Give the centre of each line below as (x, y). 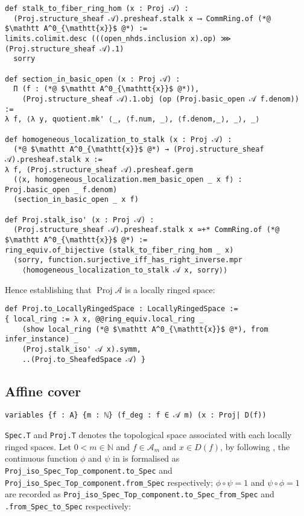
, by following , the (255, 446)
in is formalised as (146, 458)
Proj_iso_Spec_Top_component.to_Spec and (89, 470)
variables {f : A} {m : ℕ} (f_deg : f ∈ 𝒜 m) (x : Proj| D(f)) (136, 415)
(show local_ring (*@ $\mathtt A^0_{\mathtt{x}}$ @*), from (145, 329)
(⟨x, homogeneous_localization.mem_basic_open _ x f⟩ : (128, 180)
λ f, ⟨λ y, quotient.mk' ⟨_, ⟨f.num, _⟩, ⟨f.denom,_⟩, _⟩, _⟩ (132, 119)
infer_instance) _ (42, 339)
